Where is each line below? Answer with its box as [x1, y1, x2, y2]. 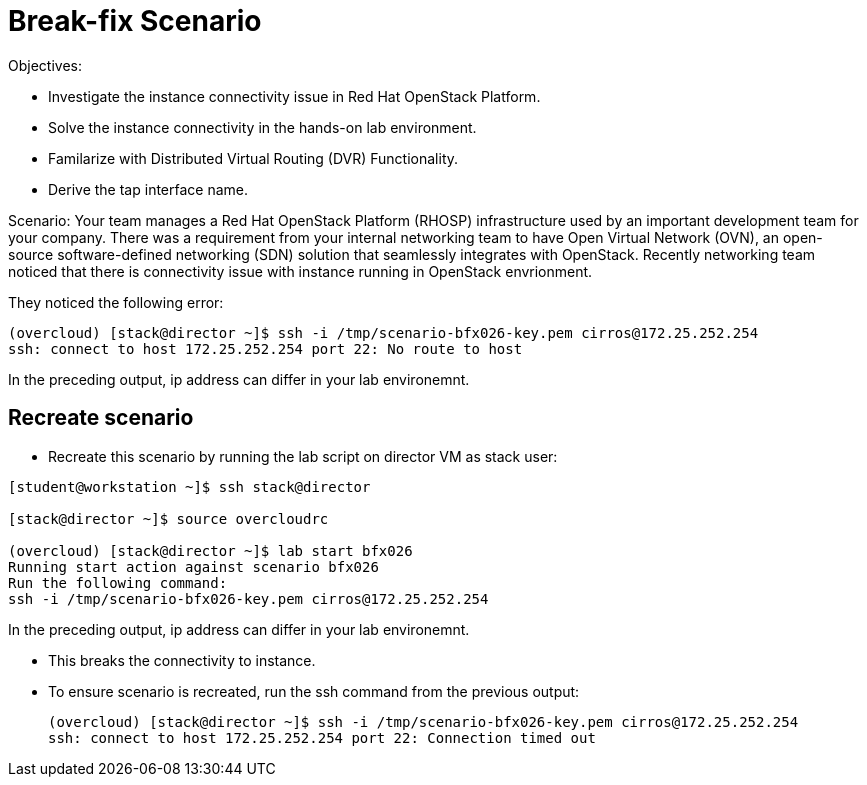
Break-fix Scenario [8, 4, 262, 38]
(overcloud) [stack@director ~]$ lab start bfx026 [8, 542, 413, 559]
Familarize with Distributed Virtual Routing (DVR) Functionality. [48, 149, 459, 167]
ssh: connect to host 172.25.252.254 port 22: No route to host [8, 340, 523, 357]
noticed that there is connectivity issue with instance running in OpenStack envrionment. [8, 262, 593, 280]
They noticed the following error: [8, 293, 224, 311]
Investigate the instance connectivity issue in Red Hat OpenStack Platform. [48, 87, 541, 105]
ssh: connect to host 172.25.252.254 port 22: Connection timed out [48, 729, 596, 746]
